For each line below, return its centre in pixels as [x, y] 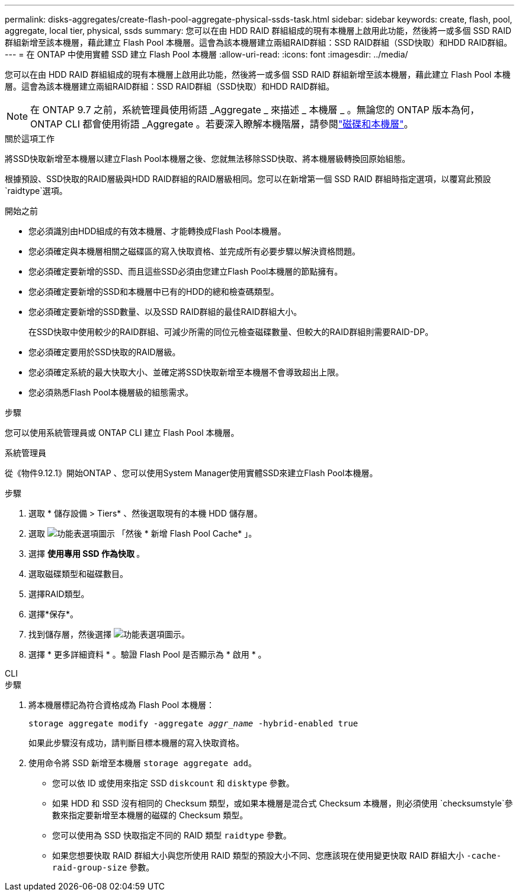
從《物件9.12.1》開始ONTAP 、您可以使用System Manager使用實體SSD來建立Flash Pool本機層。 [191, 473]
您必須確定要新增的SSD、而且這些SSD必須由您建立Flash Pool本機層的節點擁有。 [186, 271]
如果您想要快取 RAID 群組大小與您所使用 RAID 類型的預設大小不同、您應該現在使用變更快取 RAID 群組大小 [258, 855]
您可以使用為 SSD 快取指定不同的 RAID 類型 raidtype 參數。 [172, 835]
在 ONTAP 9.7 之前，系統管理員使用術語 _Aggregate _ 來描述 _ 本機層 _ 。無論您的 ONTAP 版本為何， [255, 110]
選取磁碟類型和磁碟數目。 [78, 574]
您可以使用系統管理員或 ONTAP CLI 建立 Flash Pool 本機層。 [122, 433]
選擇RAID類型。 [59, 594]
